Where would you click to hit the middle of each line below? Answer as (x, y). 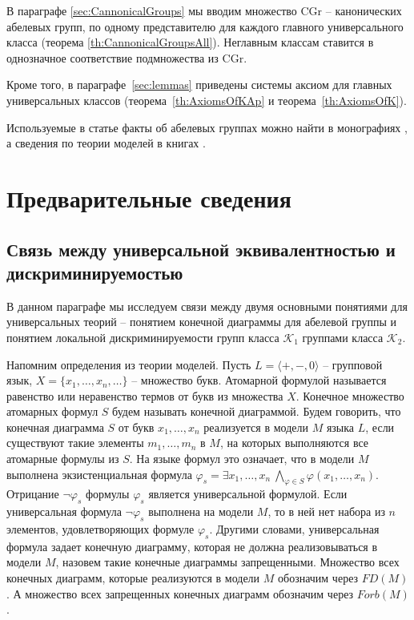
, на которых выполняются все (294, 443)
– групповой (353, 364)
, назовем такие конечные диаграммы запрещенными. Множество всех (227, 562)
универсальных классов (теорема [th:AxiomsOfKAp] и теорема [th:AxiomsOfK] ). (207, 100)
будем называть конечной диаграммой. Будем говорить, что (257, 411)
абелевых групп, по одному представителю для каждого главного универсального (205, 26)
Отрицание (33, 494)
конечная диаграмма (55, 427)
